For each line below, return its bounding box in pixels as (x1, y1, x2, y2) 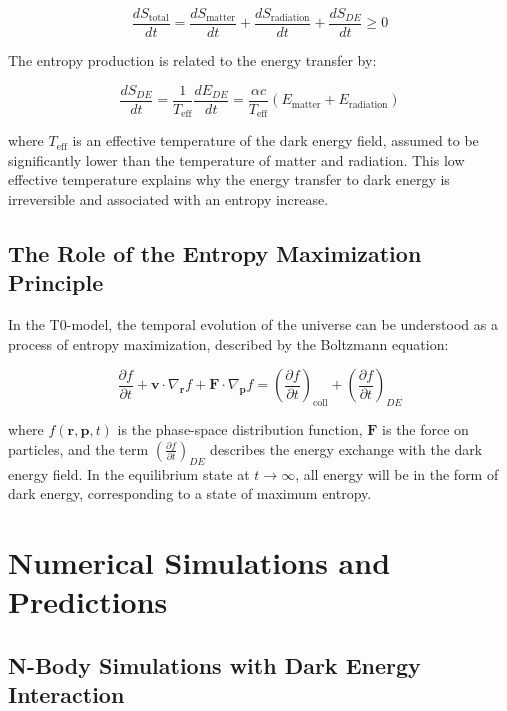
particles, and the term (8, 438, 149, 459)
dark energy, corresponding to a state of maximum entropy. (8, 483, 372, 504)
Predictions (8, 581, 168, 622)
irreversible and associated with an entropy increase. (8, 188, 329, 209)
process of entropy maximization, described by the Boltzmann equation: (8, 333, 449, 354)
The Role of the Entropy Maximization (8, 237, 422, 268)
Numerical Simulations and (8, 541, 391, 582)
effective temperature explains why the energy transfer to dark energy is (8, 169, 450, 190)
